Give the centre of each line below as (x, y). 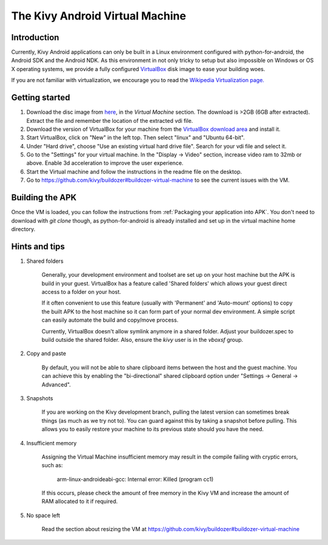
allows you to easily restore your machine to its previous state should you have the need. (153, 429)
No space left (43, 515)
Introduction (35, 37)
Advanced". (56, 384)
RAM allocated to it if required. (80, 501)
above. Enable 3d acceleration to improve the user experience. (105, 163)
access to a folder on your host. (81, 292)
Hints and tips (38, 246)
